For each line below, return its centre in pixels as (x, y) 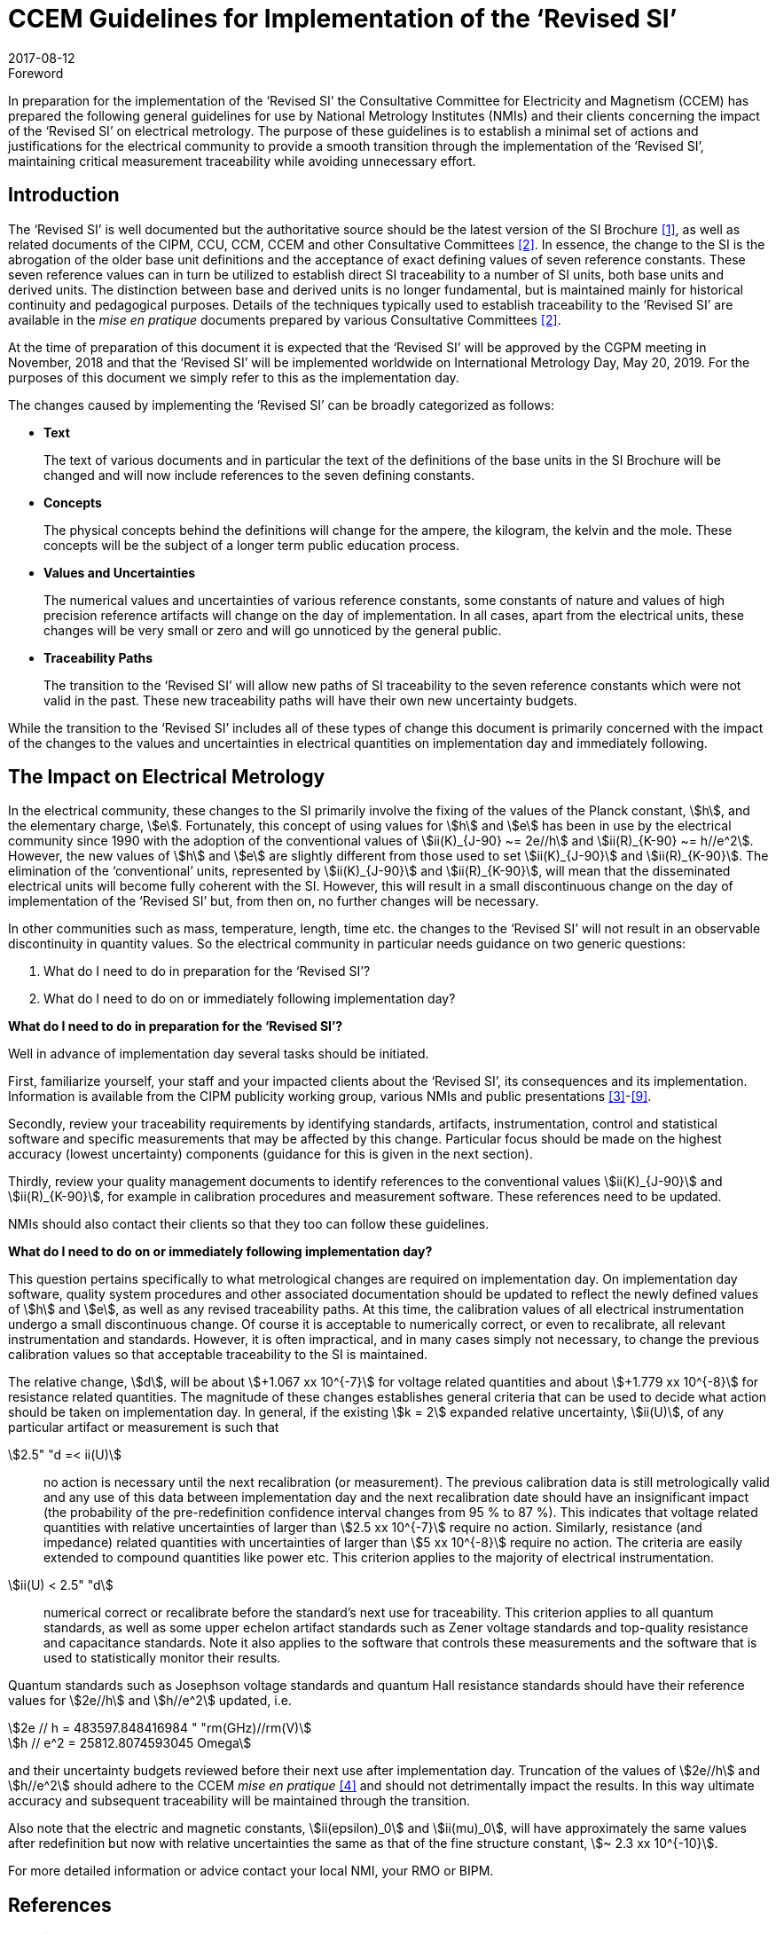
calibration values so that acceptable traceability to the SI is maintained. (218, 1355)
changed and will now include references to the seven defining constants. (259, 475)
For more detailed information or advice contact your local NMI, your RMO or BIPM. (251, 1871)
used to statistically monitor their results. (162, 1658)
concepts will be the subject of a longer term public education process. (251, 545)
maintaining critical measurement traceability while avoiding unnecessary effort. (242, 161)
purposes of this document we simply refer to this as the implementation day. (234, 377)
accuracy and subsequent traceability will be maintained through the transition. (239, 1801)
